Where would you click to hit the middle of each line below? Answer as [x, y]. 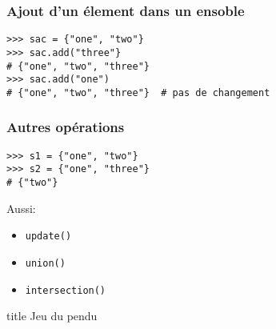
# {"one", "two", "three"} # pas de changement [138, 92]
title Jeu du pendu [52, 316]
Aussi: [21, 208]
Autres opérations [66, 127]
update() [48, 237]
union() [45, 263]
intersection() [66, 290]
